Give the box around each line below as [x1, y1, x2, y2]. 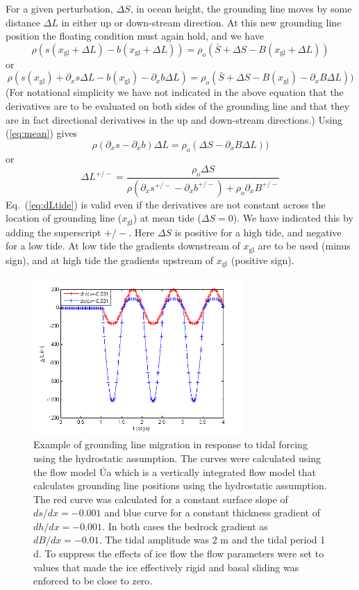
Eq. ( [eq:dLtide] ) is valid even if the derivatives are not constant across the [6, 197, 326, 211]
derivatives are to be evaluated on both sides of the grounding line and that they [6, 98, 350, 113]
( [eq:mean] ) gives [6, 126, 78, 140]
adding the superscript [6, 224, 101, 239]
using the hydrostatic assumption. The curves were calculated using [33, 450, 321, 465]
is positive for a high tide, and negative [174, 224, 342, 239]
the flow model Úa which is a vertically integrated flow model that [33, 464, 316, 479]
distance [6, 15, 40, 29]
